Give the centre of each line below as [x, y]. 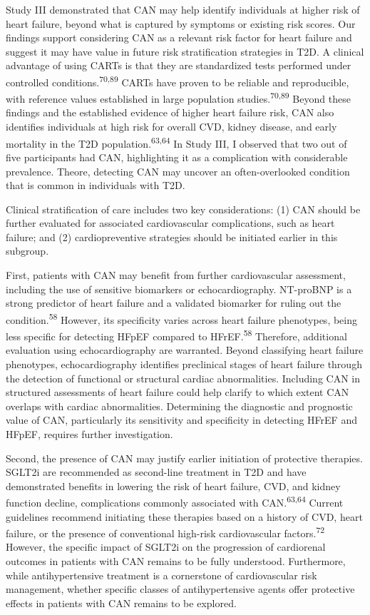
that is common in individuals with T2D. [96, 185]
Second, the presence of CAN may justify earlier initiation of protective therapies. [184, 458]
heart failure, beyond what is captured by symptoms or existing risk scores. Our [181, 23]
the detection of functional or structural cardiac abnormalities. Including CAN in [183, 378]
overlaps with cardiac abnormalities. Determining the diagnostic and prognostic [179, 406]
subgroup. [27, 251]
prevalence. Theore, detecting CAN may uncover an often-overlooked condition [178, 171]
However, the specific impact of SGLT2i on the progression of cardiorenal [166, 547]
